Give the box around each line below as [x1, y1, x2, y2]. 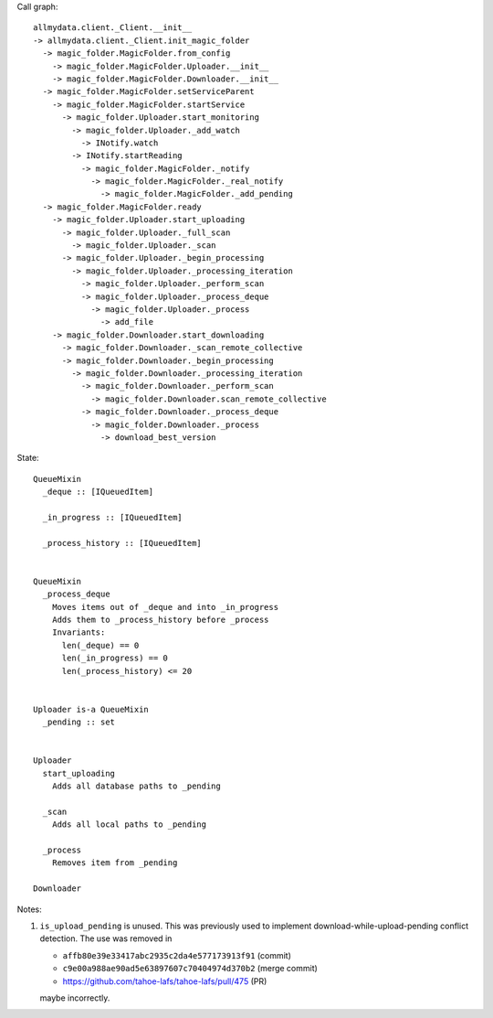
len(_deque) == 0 [61, 640, 140, 650]
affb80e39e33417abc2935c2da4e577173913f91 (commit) [62, 949, 292, 960]
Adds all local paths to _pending [51, 820, 207, 830]
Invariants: [51, 627, 106, 638]
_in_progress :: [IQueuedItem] [42, 512, 183, 522]
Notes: [16, 904, 42, 915]
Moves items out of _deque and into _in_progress [51, 602, 278, 612]
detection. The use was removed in [39, 933, 173, 944]
